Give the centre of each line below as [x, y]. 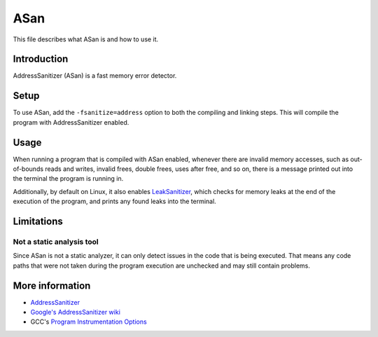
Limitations [38, 222]
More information [52, 286]
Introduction [41, 59]
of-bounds [28, 169]
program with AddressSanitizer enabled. [71, 122]
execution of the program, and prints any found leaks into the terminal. [114, 201]
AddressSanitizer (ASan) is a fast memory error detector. [95, 76]
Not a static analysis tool [56, 242]
